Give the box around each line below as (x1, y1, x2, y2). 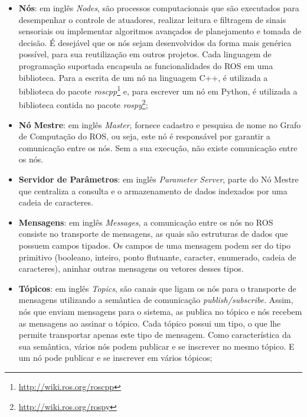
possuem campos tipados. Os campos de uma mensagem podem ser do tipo (18, 239, 291, 251)
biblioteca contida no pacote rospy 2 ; (18, 97, 148, 111)
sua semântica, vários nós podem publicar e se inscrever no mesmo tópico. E (18, 340, 295, 352)
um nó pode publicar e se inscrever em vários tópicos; (18, 351, 213, 364)
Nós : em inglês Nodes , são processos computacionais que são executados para (18, 2, 299, 14)
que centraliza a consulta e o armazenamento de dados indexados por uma (18, 184, 288, 197)
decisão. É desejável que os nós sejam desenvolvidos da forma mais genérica (18, 36, 292, 48)
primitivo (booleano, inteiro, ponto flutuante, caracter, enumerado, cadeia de (18, 250, 296, 263)
